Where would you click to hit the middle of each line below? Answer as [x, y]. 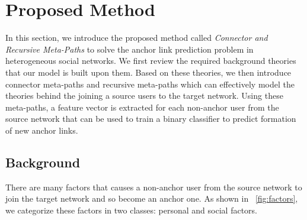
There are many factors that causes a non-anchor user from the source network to [154, 187]
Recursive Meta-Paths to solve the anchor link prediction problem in [129, 49]
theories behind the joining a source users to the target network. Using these [144, 96]
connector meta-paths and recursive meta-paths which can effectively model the [150, 84]
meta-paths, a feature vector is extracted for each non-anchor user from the [142, 107]
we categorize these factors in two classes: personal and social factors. [131, 210]
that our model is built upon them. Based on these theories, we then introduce [148, 72]
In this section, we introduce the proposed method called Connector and [137, 38]
